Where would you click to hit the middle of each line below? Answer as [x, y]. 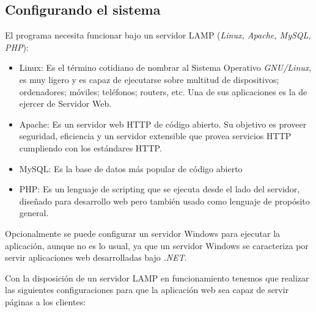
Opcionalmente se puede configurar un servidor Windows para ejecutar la [143, 233]
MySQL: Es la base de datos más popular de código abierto [131, 168]
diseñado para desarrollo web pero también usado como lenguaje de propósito [164, 201]
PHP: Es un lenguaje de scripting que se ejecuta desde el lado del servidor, [160, 189]
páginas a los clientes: [46, 301]
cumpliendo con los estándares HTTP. [90, 147]
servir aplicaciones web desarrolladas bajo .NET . [96, 257]
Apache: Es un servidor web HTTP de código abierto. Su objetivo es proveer [163, 124]
